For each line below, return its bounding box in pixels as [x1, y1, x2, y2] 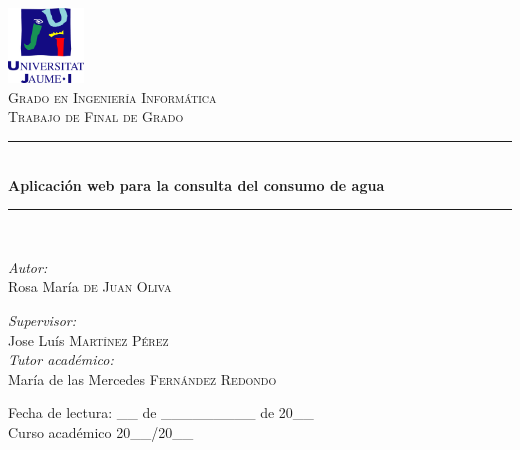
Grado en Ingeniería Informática [8, 86, 217, 107]
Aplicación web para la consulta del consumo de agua [8, 174, 385, 195]
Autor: [8, 256, 48, 277]
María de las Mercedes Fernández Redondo [8, 368, 277, 389]
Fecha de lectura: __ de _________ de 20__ [8, 402, 314, 423]
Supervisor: [8, 310, 76, 331]
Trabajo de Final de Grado [8, 106, 184, 127]
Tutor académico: [8, 349, 114, 370]
